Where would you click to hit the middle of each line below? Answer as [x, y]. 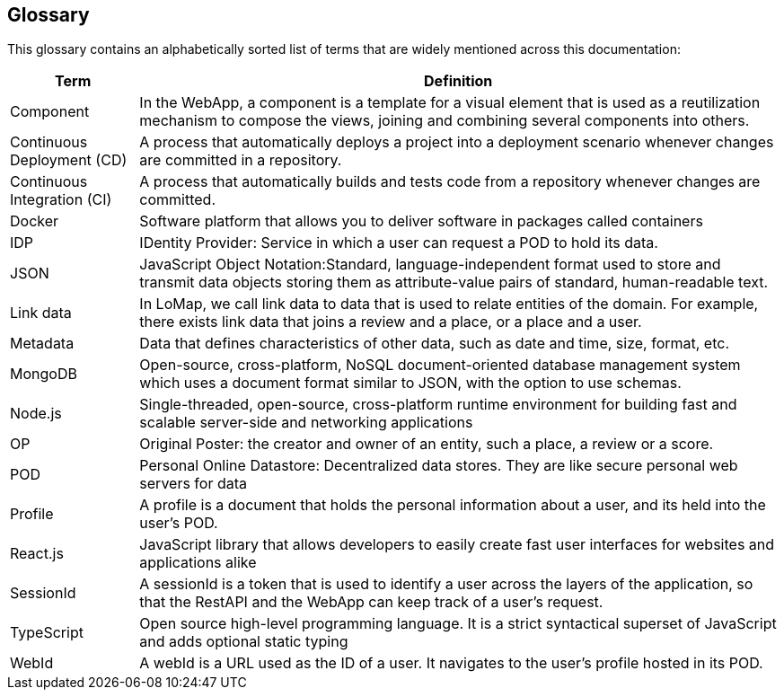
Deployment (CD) [69, 160]
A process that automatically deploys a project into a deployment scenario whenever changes [457, 142]
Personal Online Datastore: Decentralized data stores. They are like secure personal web [439, 466]
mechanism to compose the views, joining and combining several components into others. [445, 121]
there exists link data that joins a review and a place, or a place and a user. [391, 322]
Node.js [36, 414]
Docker [35, 221]
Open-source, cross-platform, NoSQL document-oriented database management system [440, 365]
